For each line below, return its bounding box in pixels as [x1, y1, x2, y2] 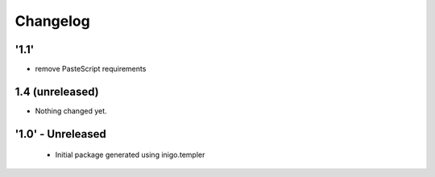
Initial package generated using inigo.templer [55, 150, 205, 160]
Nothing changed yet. [35, 105, 108, 116]
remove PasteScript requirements [35, 64, 147, 74]
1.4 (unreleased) [14, 84, 100, 98]
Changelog [14, 12, 90, 30]
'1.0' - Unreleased [14, 127, 106, 141]
